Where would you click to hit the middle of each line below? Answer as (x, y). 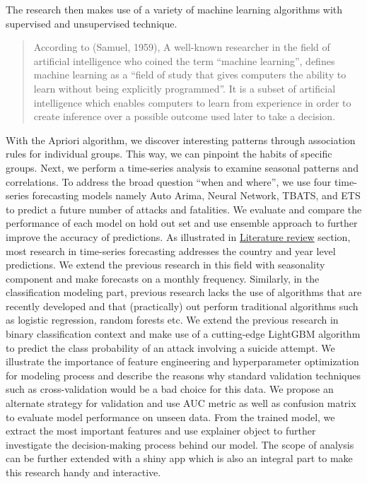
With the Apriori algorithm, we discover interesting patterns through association (181, 140)
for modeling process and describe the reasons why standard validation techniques (183, 375)
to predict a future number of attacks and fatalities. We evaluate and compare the (184, 209)
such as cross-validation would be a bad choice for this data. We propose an (170, 389)
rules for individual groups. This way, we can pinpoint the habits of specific (169, 154)
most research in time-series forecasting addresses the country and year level (171, 250)
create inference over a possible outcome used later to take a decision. (185, 116)
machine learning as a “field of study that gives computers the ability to (190, 75)
